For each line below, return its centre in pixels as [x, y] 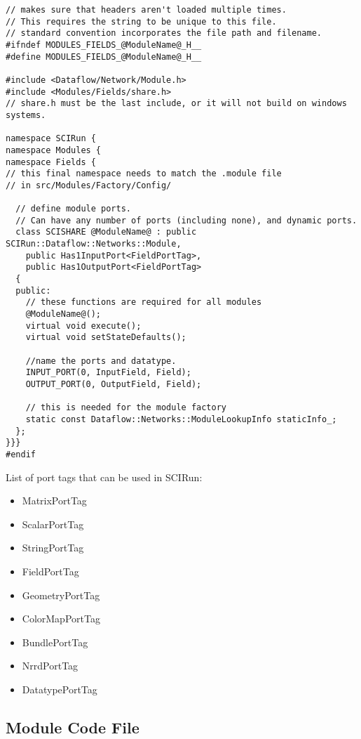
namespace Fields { [51, 162]
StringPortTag [53, 548]
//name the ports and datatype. [101, 361]
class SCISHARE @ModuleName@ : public [106, 232]
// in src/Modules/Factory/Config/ [89, 185]
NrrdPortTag [50, 666]
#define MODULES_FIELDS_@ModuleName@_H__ [104, 57]
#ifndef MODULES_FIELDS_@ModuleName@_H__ [104, 45]
